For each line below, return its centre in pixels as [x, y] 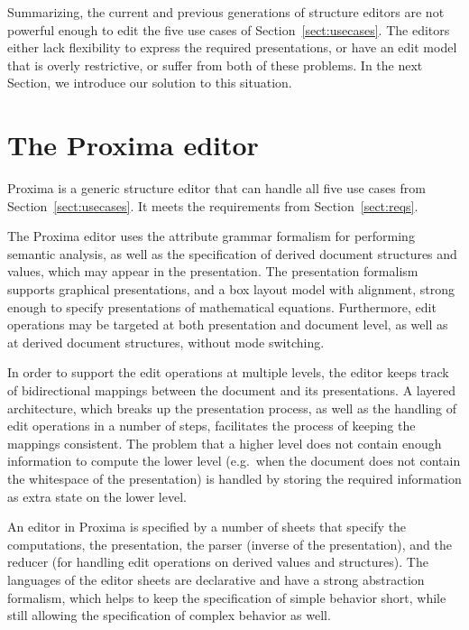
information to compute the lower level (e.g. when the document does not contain [234, 461]
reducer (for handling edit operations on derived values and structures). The [218, 562]
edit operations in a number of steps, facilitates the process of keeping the [212, 426]
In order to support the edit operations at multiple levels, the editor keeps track [228, 372]
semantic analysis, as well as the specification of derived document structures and [232, 253]
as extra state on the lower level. [97, 496]
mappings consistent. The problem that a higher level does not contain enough [225, 443]
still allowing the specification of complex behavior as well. [169, 615]
